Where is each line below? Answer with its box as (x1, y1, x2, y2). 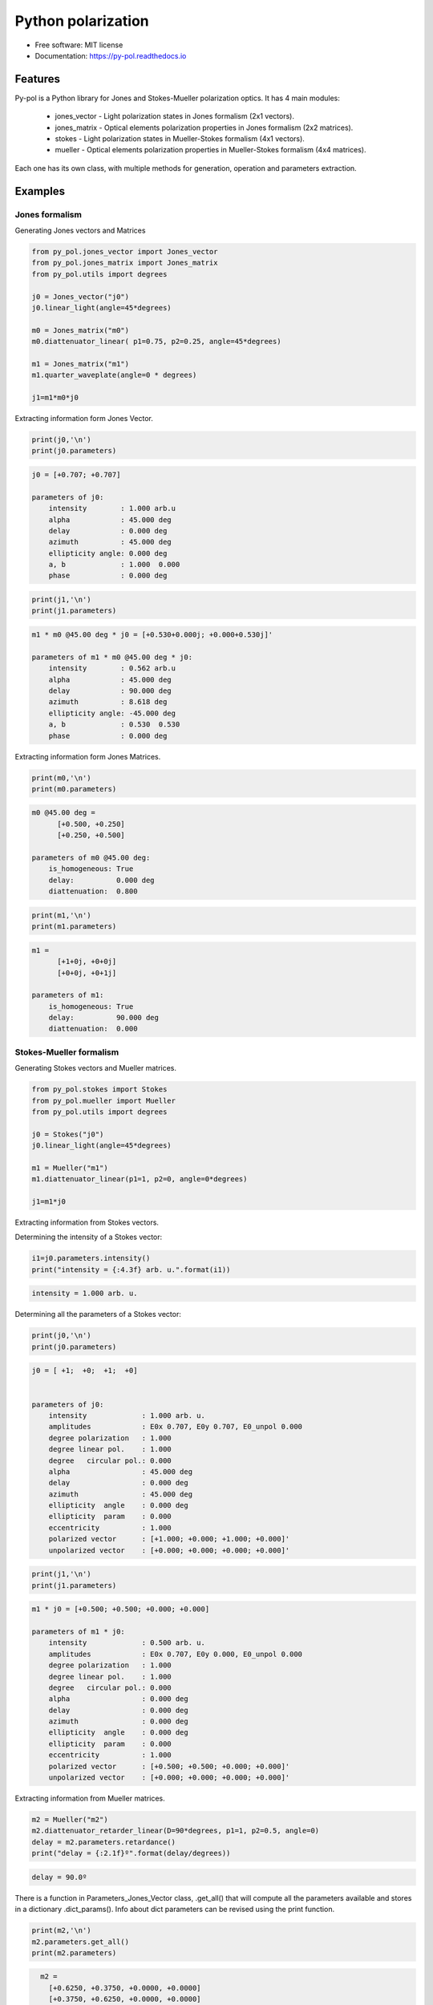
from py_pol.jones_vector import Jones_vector (31, 247, 218, 256)
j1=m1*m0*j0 (31, 393, 79, 403)
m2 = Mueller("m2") (31, 1815, 108, 1824)
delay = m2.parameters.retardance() (31, 1837, 176, 1846)
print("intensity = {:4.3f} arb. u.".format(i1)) (31, 1265, 231, 1274)
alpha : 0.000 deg (48, 1695, 188, 1703)
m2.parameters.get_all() (31, 1937, 130, 1946)
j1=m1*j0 (31, 1197, 67, 1206)
